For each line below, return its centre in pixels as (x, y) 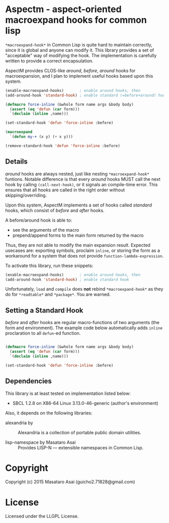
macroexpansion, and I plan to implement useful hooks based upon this (79, 76)
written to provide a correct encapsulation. (50, 61)
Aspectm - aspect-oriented (63, 9)
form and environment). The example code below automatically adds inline (84, 328)
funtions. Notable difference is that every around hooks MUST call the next (83, 179)
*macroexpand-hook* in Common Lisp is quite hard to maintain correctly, (79, 44)
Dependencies (28, 381)
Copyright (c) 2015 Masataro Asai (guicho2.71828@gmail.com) (70, 482)
